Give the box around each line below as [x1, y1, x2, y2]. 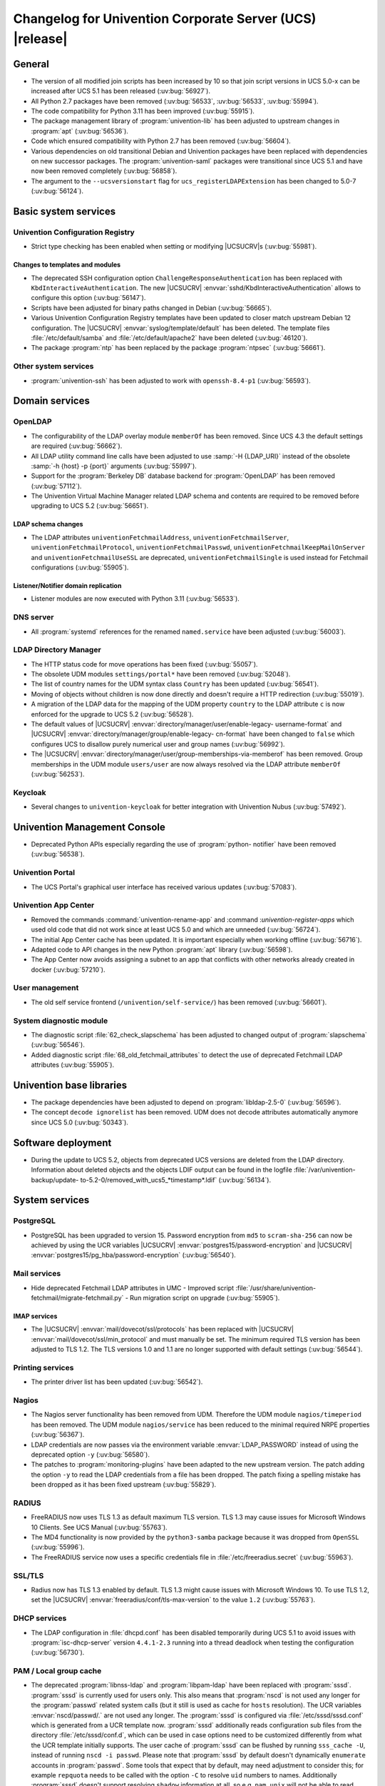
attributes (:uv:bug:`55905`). [31, 1061, 114, 1069]
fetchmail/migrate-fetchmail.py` [31, 1293, 124, 1302]
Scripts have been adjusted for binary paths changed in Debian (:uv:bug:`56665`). [31, 304, 272, 312]
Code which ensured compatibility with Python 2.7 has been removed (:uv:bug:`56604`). [31, 136, 292, 146]
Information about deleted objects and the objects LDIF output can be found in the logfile [31, 1165, 292, 1174]
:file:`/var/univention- [293, 1165, 356, 1174]
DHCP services [13, 1613, 67, 1623]
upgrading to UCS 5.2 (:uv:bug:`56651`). [31, 502, 149, 510]
